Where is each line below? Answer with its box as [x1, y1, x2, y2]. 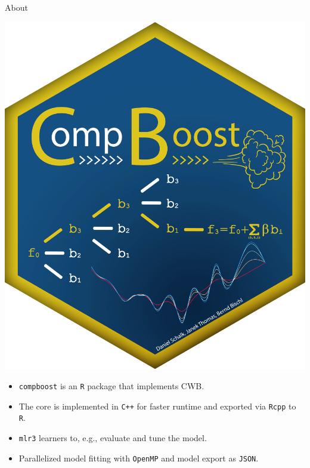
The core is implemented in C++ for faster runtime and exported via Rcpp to [18, 399, 296, 412]
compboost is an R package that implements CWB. [18, 380, 204, 392]
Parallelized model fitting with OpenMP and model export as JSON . [18, 451, 259, 464]
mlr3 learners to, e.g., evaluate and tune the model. [18, 432, 207, 444]
